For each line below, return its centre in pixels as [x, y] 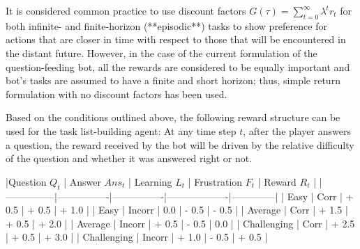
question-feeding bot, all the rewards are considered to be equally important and [178, 66]
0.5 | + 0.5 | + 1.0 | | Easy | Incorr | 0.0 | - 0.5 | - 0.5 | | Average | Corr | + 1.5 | [177, 210]
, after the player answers [297, 130]
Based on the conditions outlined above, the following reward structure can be [173, 117]
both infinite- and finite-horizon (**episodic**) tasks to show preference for [166, 25]
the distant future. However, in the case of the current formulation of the [162, 53]
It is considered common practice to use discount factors [126, 10]
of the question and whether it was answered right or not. [129, 158]
